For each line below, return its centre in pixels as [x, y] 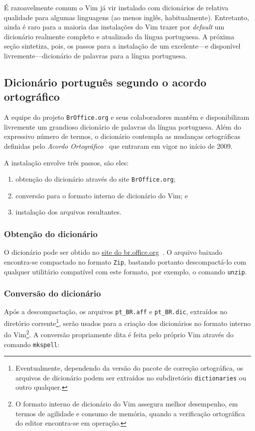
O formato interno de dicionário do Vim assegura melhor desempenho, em [127, 404]
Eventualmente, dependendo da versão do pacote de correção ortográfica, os [129, 368]
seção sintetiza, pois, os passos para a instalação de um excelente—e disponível [122, 46]
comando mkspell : [32, 344]
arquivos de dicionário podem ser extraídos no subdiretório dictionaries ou [131, 377]
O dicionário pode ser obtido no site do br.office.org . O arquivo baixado [113, 252]
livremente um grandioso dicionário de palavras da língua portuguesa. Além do [123, 126]
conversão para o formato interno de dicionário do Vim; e [102, 195]
